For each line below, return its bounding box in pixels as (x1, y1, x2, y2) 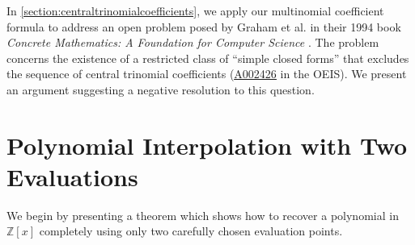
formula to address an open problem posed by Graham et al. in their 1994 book (6, 18, 401, 35)
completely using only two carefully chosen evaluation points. (39, 222, 343, 239)
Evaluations (6, 160, 138, 193)
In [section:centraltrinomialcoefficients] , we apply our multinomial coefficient (6, 2, 384, 19)
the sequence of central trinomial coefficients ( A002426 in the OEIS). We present (6, 65, 407, 82)
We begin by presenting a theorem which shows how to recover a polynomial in (6, 206, 399, 223)
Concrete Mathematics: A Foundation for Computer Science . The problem (6, 34, 379, 51)
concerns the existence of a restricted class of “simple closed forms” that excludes (6, 49, 409, 66)
